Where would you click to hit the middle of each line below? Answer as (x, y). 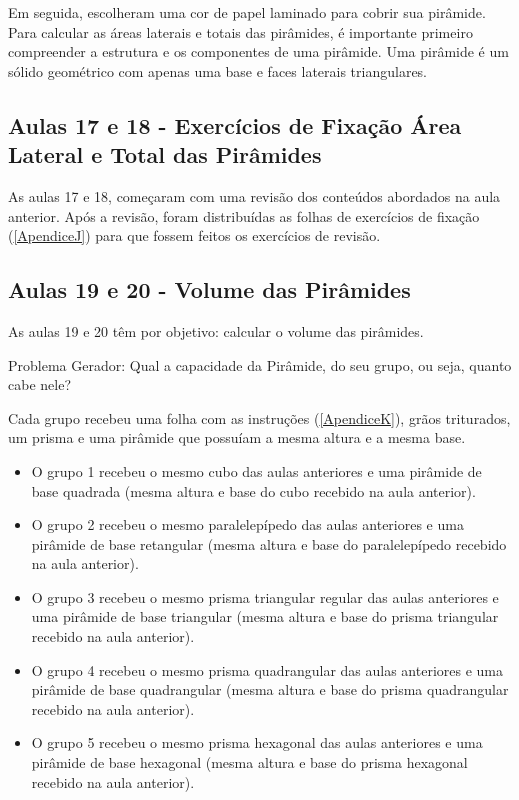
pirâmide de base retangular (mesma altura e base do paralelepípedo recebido (269, 543)
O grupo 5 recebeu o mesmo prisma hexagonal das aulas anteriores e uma (257, 742)
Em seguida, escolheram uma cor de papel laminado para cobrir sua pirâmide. (247, 12)
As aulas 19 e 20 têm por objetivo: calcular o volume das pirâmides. (216, 330)
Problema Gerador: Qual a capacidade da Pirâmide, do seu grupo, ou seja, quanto (260, 364)
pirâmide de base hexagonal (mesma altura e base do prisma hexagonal (249, 762)
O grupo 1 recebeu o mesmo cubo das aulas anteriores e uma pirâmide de (256, 470)
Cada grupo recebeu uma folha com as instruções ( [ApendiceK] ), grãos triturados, (259, 417)
